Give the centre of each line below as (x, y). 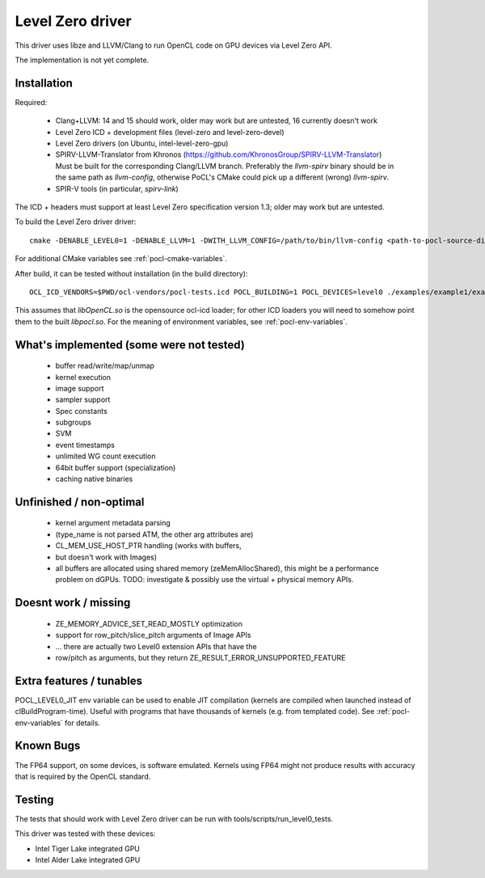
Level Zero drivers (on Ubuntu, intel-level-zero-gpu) (142, 144)
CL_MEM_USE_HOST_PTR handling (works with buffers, (148, 546)
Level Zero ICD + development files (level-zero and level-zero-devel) (170, 132)
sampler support (83, 399)
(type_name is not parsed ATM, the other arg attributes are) (154, 534)
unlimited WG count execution (105, 456)
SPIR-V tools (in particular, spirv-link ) (117, 188)
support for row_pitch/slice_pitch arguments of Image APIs (153, 635)
